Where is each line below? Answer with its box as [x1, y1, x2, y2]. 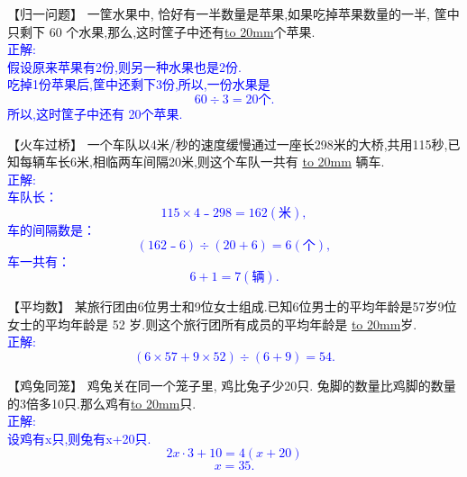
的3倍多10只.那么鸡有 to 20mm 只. [7, 393, 197, 412]
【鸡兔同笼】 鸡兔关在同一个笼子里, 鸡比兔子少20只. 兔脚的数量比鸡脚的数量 [7, 375, 456, 394]
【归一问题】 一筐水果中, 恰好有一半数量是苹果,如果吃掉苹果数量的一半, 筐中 [7, 4, 460, 22]
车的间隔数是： [7, 220, 96, 238]
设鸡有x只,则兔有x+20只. [7, 428, 151, 447]
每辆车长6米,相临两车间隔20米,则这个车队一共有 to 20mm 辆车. [19, 152, 385, 171]
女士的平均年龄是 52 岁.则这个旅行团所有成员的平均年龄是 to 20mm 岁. [7, 314, 417, 333]
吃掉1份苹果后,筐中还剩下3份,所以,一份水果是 [7, 75, 270, 94]
